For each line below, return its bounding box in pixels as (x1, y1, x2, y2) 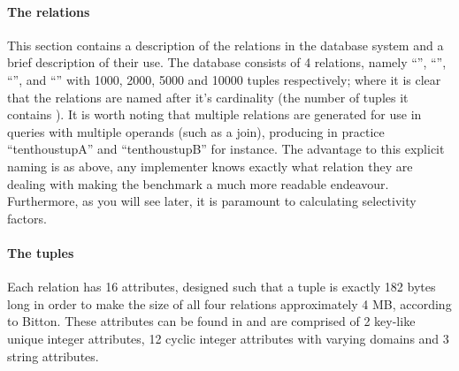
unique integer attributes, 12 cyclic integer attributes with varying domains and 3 (7, 329, 449, 347)
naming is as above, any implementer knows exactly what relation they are (7, 156, 413, 175)
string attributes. (7, 346, 99, 365)
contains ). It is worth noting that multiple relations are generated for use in (7, 105, 422, 124)
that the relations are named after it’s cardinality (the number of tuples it (7, 87, 409, 106)
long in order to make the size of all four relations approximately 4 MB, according (7, 294, 452, 313)
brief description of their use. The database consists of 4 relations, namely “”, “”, (7, 53, 447, 72)
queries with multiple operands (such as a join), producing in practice (7, 122, 385, 140)
